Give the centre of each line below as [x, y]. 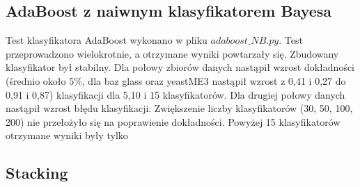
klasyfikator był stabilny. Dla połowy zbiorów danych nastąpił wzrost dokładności [180, 67]
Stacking [37, 173]
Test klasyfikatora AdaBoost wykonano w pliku [107, 40]
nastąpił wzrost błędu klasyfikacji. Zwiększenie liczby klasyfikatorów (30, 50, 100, [179, 108]
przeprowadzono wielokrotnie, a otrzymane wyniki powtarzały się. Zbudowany [172, 53]
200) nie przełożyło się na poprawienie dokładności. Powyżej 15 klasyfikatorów [173, 121]
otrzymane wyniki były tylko [67, 135]
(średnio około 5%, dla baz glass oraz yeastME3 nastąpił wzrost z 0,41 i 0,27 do [176, 80]
